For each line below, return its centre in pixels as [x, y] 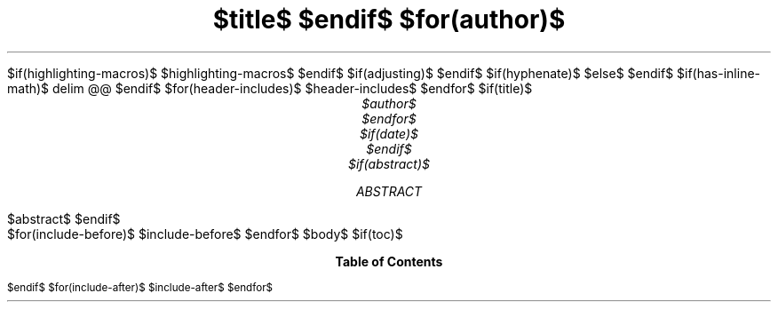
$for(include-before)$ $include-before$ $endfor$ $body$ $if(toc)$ [205, 234]
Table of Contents [389, 261]
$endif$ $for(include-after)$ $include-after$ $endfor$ [140, 287]
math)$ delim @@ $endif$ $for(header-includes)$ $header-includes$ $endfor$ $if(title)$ [270, 88]
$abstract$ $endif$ [64, 218]
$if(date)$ [389, 133]
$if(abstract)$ [389, 163]
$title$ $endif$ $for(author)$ [389, 20]
